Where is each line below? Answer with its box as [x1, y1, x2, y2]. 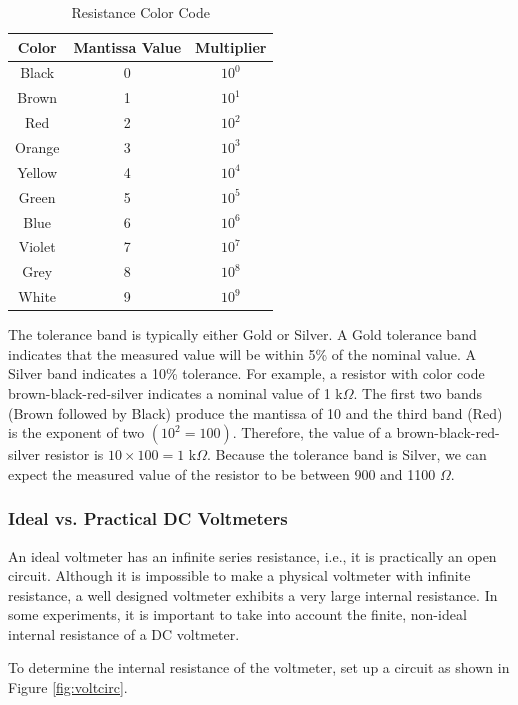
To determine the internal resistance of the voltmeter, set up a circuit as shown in [8, 657, 510, 678]
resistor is [44, 444, 104, 465]
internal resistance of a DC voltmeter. [8, 623, 240, 644]
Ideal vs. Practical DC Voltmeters [8, 506, 288, 531]
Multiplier [195, 36, 267, 57]
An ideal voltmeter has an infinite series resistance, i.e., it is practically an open [8, 545, 497, 566]
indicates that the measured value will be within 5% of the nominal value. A [8, 343, 477, 364]
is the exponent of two [8, 422, 145, 443]
